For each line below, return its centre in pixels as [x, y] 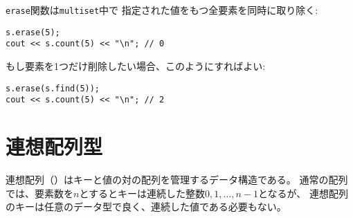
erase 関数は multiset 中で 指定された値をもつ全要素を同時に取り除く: [162, 10]
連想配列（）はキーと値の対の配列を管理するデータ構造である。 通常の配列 [177, 179]
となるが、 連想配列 [303, 193]
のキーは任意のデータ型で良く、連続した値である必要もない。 [146, 207]
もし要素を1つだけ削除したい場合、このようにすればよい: [136, 65]
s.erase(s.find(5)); [53, 88]
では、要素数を [39, 193]
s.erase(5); [33, 32]
